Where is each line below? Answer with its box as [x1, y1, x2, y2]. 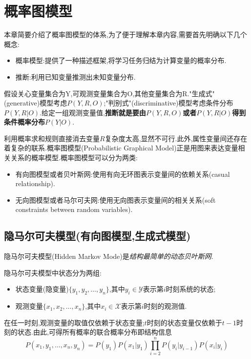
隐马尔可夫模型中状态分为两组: [4, 267, 102, 277]
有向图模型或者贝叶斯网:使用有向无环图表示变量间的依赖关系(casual [15, 169, 230, 179]
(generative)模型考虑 [4, 98, 67, 108]
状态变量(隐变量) [15, 284, 69, 294]
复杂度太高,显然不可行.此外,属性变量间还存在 [105, 133, 248, 143]
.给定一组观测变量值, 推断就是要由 [40, 107, 146, 117]
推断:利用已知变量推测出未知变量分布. [15, 71, 136, 82]
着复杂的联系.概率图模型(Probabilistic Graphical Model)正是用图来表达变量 [4, 143, 238, 153]
